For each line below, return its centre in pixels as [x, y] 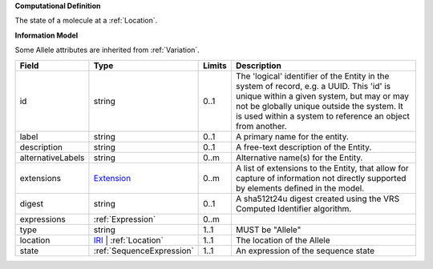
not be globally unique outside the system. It [320, 106]
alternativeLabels [52, 158]
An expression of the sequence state [305, 251]
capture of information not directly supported [321, 178]
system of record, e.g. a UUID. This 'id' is [313, 86]
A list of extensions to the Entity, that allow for [322, 168]
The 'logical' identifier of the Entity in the [312, 76]
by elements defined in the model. [300, 188]
